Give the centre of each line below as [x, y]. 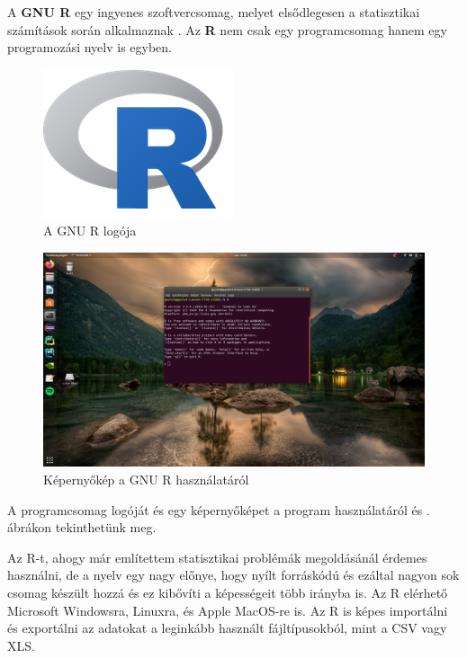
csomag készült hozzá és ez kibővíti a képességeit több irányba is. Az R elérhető [228, 593]
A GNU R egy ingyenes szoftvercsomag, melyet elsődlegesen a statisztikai [214, 12]
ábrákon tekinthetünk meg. [82, 527]
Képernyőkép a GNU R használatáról [146, 480]
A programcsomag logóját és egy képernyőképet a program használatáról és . [219, 509]
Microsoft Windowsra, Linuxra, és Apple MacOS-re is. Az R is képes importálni [228, 610]
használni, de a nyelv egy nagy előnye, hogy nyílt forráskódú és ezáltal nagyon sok [233, 575]
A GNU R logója [90, 231]
